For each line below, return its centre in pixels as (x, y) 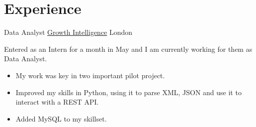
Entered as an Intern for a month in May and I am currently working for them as (128, 49)
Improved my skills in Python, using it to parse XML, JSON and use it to (128, 92)
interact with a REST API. (57, 102)
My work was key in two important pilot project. (90, 75)
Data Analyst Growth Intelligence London (68, 32)
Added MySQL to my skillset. (61, 118)
